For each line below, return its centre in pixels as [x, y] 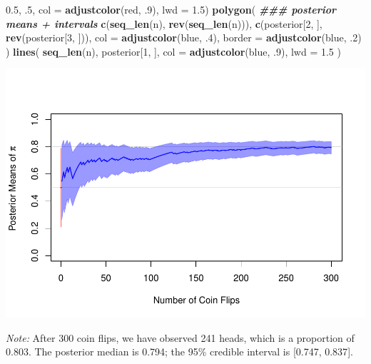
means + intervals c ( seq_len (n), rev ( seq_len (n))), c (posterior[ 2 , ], [164, 23]
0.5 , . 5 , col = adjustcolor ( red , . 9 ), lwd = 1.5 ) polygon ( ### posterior [171, 9]
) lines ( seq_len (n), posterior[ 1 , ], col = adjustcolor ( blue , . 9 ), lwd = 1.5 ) [173, 51]
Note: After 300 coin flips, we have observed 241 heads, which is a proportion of [180, 337]
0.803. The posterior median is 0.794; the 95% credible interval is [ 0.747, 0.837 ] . [179, 352]
